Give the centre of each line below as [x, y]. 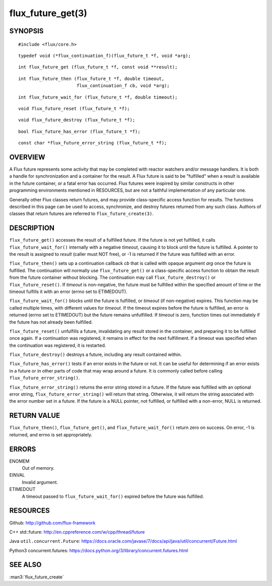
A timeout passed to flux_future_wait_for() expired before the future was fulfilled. [113, 496]
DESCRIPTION [32, 228]
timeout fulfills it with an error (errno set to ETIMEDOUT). [69, 291]
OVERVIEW [27, 157]
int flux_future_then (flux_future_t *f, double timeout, [91, 79]
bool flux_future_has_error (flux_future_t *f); [79, 131]
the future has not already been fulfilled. [51, 322]
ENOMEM [19, 461]
